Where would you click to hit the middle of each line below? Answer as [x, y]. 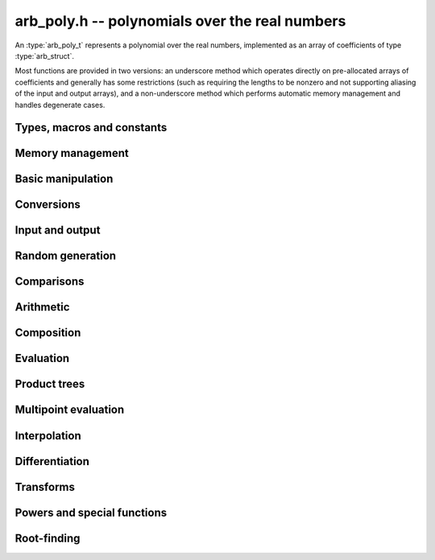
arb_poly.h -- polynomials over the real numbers [180, 21]
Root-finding [48, 538]
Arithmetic [42, 307]
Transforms [45, 487]
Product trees [50, 384]
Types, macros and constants [91, 128]
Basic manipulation [64, 179]
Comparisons [50, 282]
